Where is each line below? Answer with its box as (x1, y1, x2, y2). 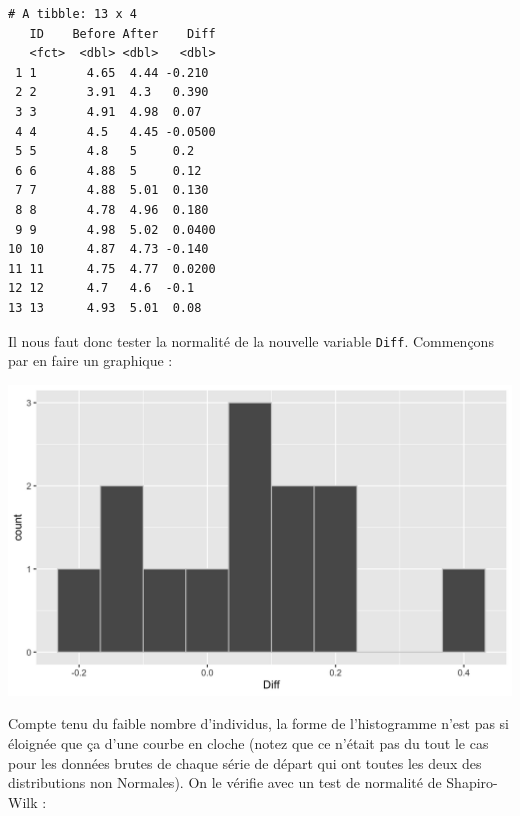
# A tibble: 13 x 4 (8, 7, 137, 21)
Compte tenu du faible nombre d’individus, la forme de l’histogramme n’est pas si (8, 713, 510, 734)
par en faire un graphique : (8, 350, 173, 371)
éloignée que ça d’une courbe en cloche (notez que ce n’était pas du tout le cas (8, 733, 489, 753)
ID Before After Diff (29, 26, 216, 41)
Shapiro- (446, 772, 498, 793)
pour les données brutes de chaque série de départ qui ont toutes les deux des (8, 752, 482, 773)
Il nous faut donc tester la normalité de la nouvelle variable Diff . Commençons (8, 330, 494, 351)
